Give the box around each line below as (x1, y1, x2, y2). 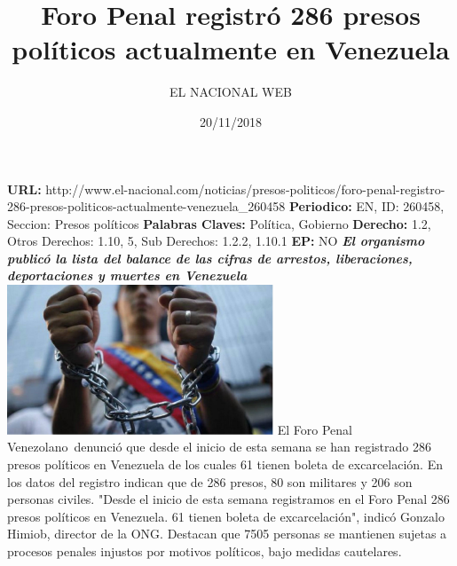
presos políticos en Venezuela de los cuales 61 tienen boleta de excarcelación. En (7, 455, 443, 473)
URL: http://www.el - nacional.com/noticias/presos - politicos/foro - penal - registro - (7, 179, 445, 198)
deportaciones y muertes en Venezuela (7, 266, 248, 285)
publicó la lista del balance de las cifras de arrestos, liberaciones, (7, 248, 413, 267)
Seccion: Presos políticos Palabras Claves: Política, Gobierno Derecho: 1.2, (7, 214, 431, 232)
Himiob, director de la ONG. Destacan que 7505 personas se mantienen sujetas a (7, 524, 447, 543)
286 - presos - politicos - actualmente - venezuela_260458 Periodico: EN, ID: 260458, (7, 197, 445, 216)
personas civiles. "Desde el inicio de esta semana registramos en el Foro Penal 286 (7, 490, 450, 508)
